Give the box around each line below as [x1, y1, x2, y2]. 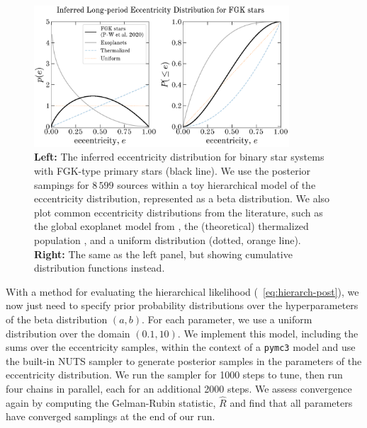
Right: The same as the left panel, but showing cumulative [34, 246, 293, 261]
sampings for [34, 177, 89, 192]
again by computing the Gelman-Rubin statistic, [6, 395, 216, 410]
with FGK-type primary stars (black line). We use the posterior [34, 163, 311, 178]
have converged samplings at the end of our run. [6, 409, 215, 424]
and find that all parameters [230, 395, 353, 410]
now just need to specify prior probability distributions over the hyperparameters [6, 298, 358, 313]
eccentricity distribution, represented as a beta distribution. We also [34, 191, 330, 206]
